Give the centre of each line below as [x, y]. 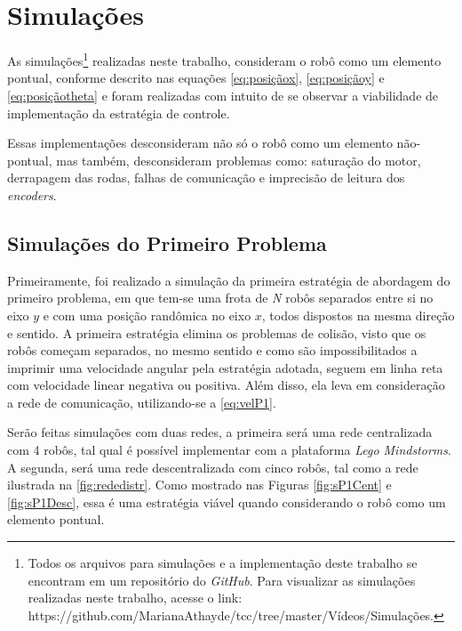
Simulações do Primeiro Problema [167, 243]
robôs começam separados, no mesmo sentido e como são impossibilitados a [212, 350]
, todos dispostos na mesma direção [358, 315]
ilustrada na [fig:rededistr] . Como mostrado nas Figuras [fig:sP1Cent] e [199, 485]
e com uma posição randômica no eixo [147, 315]
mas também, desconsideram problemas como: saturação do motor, [239, 160]
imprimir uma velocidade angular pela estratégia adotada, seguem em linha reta [225, 367]
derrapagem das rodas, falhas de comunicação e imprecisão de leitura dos [206, 178]
